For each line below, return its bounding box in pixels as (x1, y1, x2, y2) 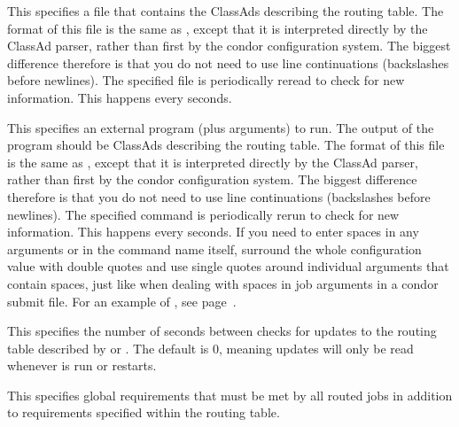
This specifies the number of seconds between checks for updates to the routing (7, 322, 437, 340)
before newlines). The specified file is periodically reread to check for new (7, 71, 405, 89)
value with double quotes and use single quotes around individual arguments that (7, 257, 449, 276)
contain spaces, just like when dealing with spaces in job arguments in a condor (7, 274, 439, 292)
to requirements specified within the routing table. (7, 403, 280, 422)
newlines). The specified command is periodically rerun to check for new (7, 205, 400, 223)
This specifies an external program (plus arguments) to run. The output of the (7, 118, 434, 136)
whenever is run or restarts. (7, 356, 157, 375)
